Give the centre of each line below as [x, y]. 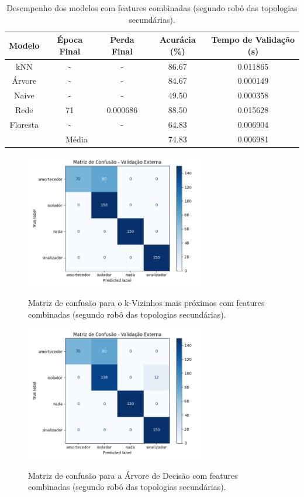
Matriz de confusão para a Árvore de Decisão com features [133, 475]
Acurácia [177, 40]
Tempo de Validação [253, 40]
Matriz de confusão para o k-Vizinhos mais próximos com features [146, 303]
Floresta [24, 124]
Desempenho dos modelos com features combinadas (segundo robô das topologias [152, 8]
